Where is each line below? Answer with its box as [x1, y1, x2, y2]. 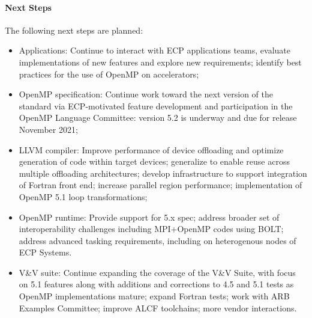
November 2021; [19, 123, 78, 135]
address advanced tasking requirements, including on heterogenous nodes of [19, 234, 296, 246]
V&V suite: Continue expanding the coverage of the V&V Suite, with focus [19, 266, 296, 278]
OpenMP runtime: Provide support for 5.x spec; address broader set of [19, 210, 280, 223]
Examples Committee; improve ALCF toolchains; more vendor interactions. [19, 301, 297, 314]
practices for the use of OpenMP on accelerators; [19, 67, 199, 80]
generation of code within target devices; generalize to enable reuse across [19, 155, 290, 168]
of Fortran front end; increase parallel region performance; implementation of [19, 179, 302, 191]
